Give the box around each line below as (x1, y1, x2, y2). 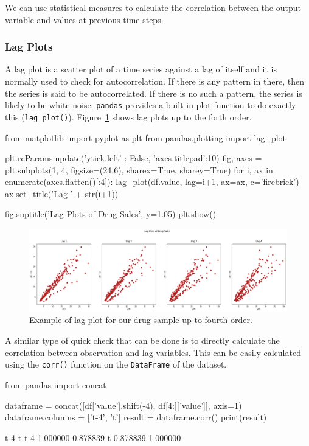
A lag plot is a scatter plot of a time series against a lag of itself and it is (5, 63, 277, 75)
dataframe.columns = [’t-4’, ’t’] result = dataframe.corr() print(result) (5, 411, 267, 423)
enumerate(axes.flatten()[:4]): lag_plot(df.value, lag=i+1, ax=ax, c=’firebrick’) (5, 175, 299, 188)
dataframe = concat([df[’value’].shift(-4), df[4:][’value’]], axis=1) (5, 399, 242, 411)
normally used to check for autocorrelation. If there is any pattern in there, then (5, 75, 305, 87)
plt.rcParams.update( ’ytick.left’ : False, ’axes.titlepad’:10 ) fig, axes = (5, 152, 262, 164)
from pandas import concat (5, 378, 106, 391)
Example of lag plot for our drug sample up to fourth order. (29, 313, 252, 326)
